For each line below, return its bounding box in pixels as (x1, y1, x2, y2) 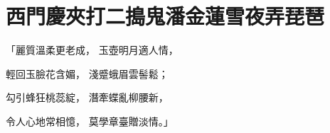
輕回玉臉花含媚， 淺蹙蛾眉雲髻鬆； (6, 66, 169, 81)
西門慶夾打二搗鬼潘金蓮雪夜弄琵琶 (6, 1, 325, 30)
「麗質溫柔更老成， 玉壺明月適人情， (6, 42, 179, 57)
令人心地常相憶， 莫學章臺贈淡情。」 (6, 113, 174, 128)
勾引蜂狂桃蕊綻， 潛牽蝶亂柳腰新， (6, 90, 169, 105)
